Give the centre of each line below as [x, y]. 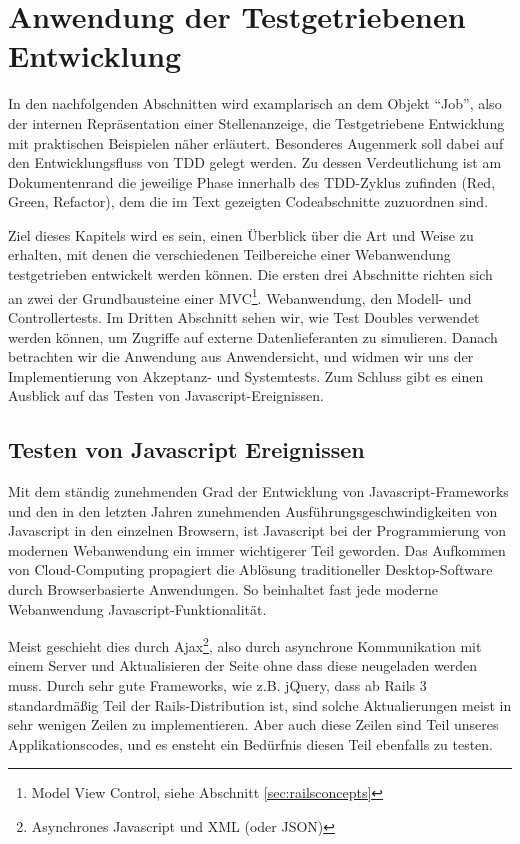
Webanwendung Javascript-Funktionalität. [137, 608]
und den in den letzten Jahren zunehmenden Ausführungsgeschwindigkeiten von [253, 510]
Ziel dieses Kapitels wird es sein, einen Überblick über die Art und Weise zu [241, 234]
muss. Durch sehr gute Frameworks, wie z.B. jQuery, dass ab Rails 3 [217, 685]
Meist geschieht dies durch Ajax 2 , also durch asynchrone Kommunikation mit [245, 644]
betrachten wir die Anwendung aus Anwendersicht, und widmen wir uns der [241, 356]
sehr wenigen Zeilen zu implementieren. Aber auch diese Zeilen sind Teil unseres [253, 724]
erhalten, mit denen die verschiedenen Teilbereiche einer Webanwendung [229, 254]
